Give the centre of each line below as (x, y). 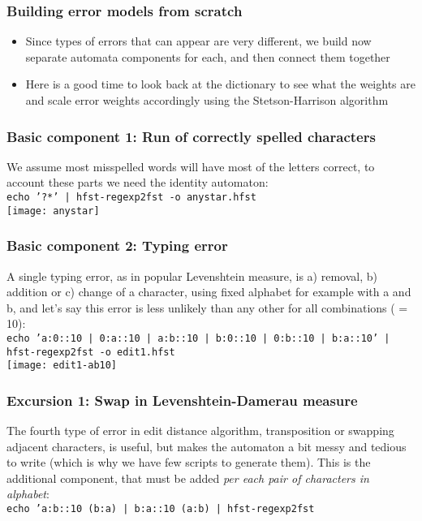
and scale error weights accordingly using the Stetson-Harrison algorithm (207, 100)
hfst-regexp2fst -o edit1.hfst (91, 352)
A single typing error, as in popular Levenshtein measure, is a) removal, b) (192, 276)
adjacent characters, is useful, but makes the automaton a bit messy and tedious (207, 446)
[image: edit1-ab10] (62, 366)
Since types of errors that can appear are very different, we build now (198, 41)
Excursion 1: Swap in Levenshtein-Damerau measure (182, 400)
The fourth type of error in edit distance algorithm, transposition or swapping (200, 431)
